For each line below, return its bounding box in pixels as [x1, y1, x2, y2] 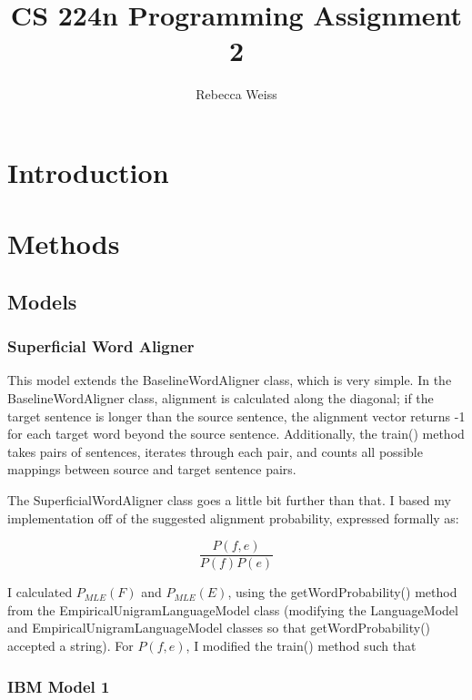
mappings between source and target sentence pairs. [7, 460, 296, 479]
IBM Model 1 [7, 675, 110, 697]
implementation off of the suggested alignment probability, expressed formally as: [7, 508, 459, 527]
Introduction [7, 153, 169, 190]
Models [7, 287, 77, 315]
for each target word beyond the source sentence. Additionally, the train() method [7, 424, 465, 443]
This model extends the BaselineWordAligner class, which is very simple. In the [7, 370, 452, 390]
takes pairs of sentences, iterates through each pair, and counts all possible [7, 441, 423, 461]
